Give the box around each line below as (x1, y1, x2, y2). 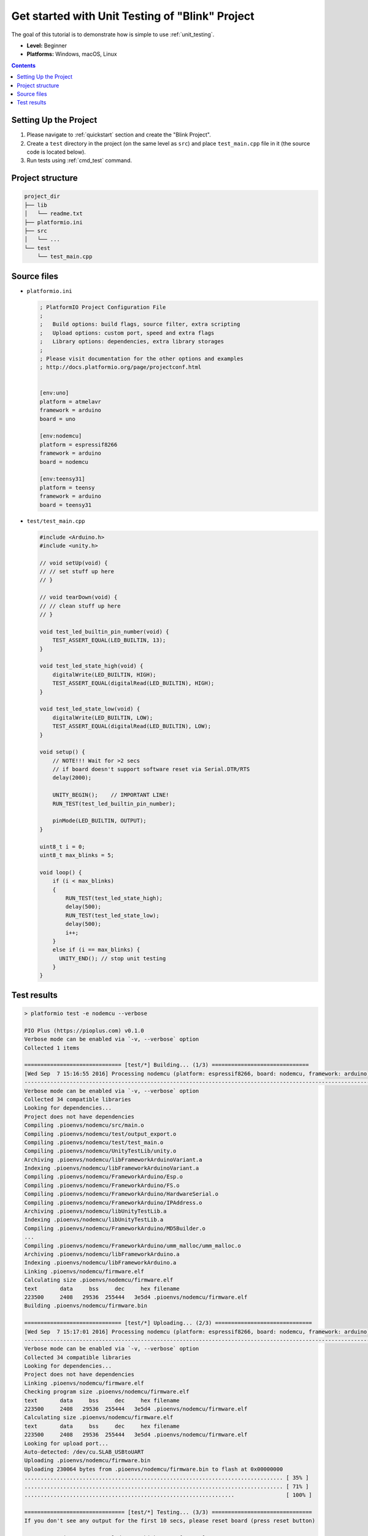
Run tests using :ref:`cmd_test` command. (26, 157, 132, 164)
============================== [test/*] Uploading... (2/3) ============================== (24, 1320, 312, 1326)
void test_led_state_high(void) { (39, 662, 144, 670)
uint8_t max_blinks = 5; (39, 852, 115, 858)
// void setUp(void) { (39, 559, 108, 566)
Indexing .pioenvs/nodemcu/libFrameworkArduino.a (24, 1260, 177, 1266)
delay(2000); (52, 774, 92, 782)
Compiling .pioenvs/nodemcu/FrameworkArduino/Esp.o (24, 1174, 183, 1180)
